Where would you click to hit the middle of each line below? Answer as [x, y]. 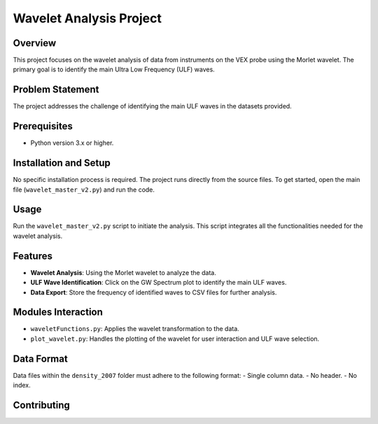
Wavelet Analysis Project [87, 18]
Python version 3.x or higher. [72, 143]
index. [22, 386]
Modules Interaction [58, 312]
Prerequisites [43, 126]
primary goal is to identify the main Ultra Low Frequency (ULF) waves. [114, 69]
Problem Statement [56, 90]
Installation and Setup [62, 163]
